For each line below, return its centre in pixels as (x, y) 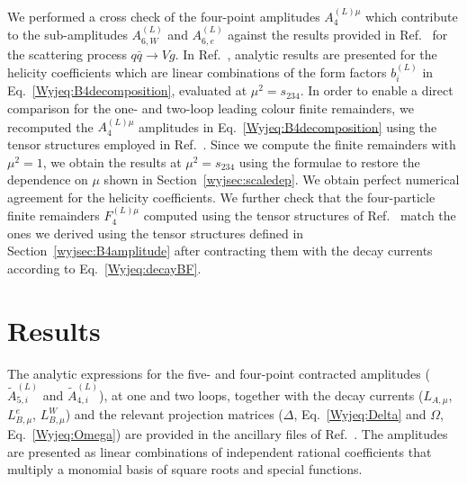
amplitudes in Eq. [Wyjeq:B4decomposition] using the (288, 126)
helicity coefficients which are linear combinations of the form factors (197, 72)
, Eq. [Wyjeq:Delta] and (360, 414)
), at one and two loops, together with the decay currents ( (261, 395)
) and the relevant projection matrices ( (174, 414)
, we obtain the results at (112, 161)
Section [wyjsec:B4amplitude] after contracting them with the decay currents (220, 251)
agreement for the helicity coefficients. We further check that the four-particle (221, 197)
